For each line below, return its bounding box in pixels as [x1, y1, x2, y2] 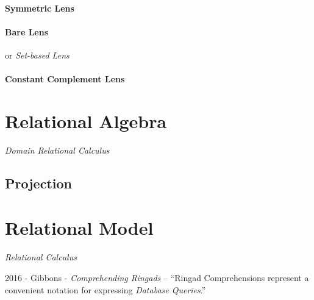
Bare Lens [5, 25, 49, 38]
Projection [5, 173, 72, 192]
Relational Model [5, 215, 154, 240]
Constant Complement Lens [5, 73, 125, 85]
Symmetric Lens [5, 1, 74, 14]
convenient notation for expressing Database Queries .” [5, 283, 206, 296]
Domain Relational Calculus [5, 143, 110, 156]
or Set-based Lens [5, 48, 70, 61]
